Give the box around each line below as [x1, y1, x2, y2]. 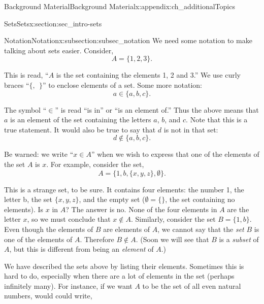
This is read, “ [4, 70, 49, 80]
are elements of [103, 223, 150, 234]
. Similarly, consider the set [130, 214, 216, 224]
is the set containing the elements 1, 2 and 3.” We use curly [56, 70, 241, 80]
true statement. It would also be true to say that [4, 124, 156, 134]
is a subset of [219, 233, 259, 244]
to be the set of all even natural [142, 280, 241, 291]
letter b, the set [4, 194, 52, 205]
